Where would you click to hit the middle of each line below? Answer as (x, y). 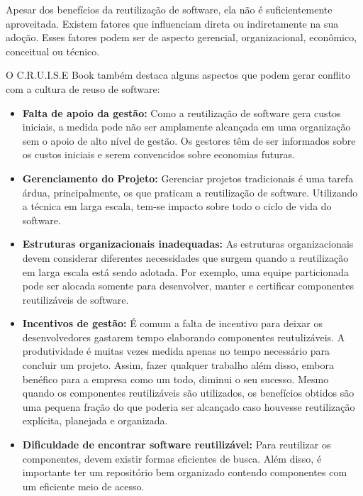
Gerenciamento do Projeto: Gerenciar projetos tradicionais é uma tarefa (188, 178)
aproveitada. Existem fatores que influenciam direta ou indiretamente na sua (172, 23)
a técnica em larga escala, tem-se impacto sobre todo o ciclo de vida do (177, 206)
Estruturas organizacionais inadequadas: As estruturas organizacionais (188, 244)
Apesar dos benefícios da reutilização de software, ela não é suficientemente (169, 9)
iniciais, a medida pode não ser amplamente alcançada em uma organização (186, 127)
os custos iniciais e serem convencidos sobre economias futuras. (158, 154)
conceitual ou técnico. (53, 51)
